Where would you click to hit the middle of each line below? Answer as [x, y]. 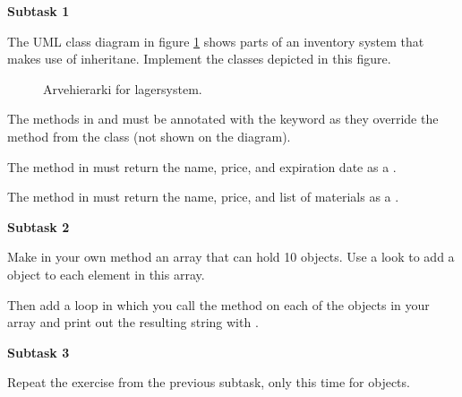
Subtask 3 [38, 352]
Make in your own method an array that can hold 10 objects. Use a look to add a [231, 257]
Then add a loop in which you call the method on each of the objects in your [218, 304]
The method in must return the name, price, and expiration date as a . [202, 166]
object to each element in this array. [106, 274]
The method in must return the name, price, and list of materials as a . [203, 197]
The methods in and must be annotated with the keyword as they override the [223, 119]
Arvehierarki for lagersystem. [123, 88]
